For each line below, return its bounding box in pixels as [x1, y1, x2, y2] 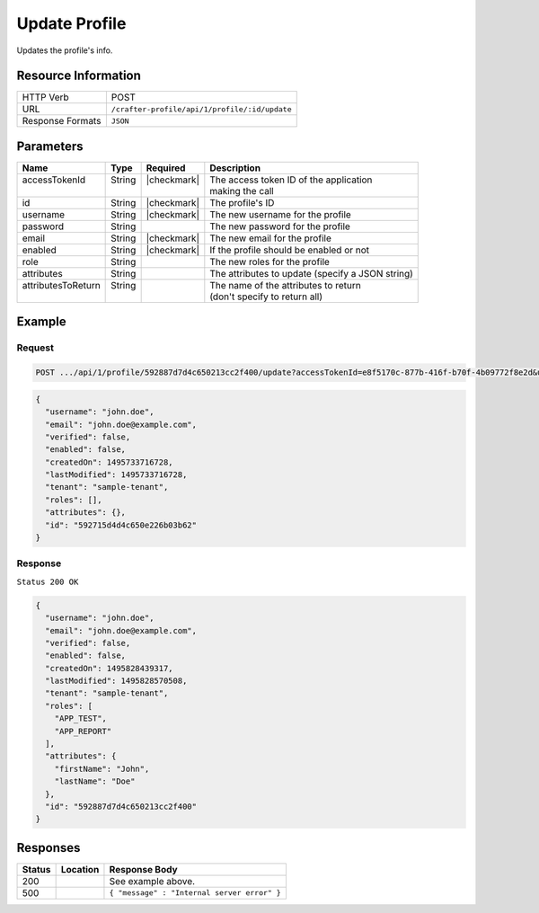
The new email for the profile [209, 232, 331, 244]
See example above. [109, 874, 196, 887]
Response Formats [22, 115, 102, 128]
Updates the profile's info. [16, 45, 113, 56]
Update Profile [16, 13, 127, 33]
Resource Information [16, 68, 141, 84]
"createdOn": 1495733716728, [45, 456, 174, 467]
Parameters [16, 138, 84, 154]
